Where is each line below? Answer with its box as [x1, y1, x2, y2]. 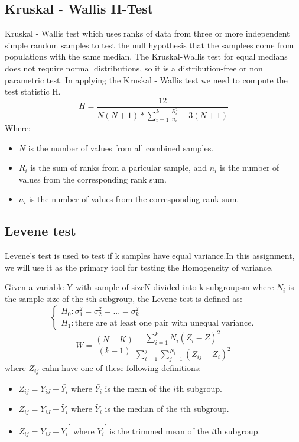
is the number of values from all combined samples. [28, 141, 214, 154]
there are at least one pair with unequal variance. [74, 319, 254, 328]
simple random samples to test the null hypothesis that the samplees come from [5, 38, 294, 51]
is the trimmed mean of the [109, 424, 209, 437]
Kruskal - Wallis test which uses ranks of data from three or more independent [5, 27, 290, 40]
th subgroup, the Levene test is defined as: [89, 292, 242, 304]
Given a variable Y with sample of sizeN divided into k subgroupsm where [5, 281, 274, 293]
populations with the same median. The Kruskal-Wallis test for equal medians [5, 50, 288, 63]
